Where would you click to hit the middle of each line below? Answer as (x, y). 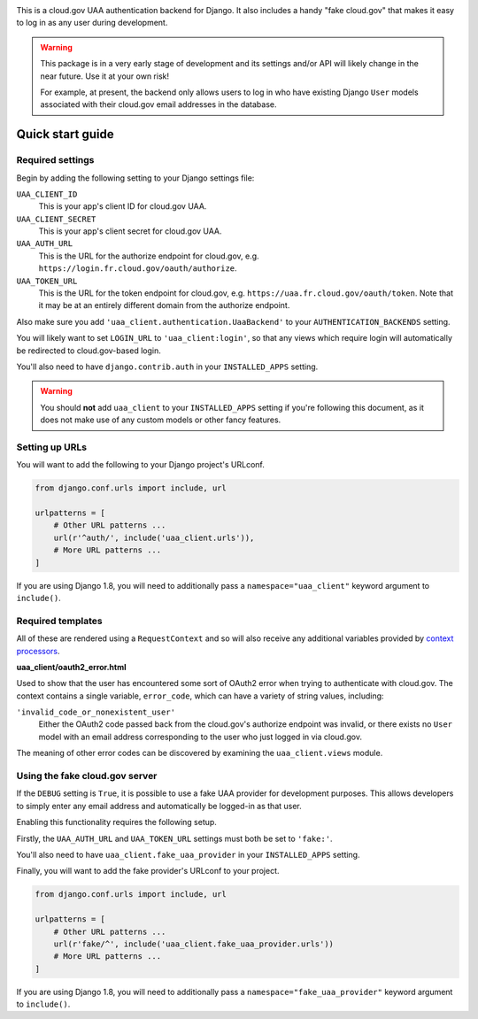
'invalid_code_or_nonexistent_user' (96, 712)
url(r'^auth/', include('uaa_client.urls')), (154, 537)
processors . (39, 651)
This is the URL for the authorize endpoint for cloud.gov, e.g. (149, 256)
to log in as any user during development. (92, 23)
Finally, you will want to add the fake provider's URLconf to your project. (148, 871)
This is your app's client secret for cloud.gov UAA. (130, 231)
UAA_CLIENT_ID (47, 194)
